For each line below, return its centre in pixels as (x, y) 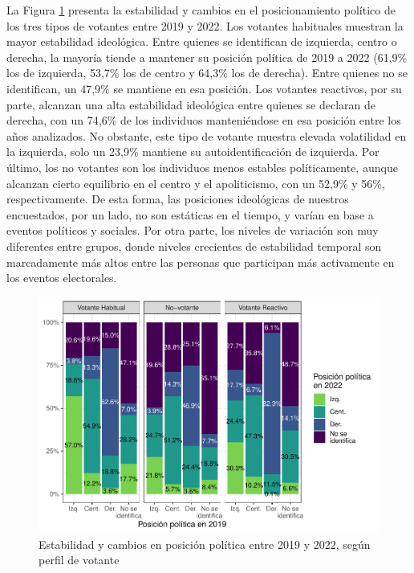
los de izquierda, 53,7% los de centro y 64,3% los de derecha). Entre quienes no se (207, 73)
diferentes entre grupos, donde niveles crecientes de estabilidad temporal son (194, 246)
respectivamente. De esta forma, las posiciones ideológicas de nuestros (178, 199)
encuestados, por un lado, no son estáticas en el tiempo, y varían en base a (190, 214)
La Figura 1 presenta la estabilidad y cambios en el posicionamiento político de (201, 10)
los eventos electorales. (62, 278)
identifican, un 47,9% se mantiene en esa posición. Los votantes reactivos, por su (204, 88)
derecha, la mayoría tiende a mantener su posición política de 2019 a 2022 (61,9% (207, 57)
